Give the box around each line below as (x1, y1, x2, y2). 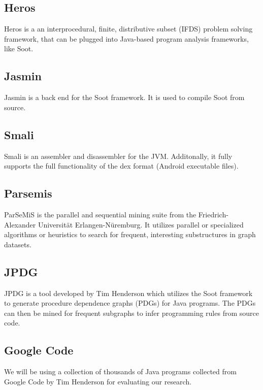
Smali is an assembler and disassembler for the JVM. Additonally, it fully (4, 150, 233, 161)
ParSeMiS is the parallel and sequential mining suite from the (4, 209, 196, 219)
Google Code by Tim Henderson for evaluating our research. (4, 376, 192, 386)
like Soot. (4, 43, 34, 54)
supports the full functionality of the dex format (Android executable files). (4, 160, 239, 171)
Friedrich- (198, 209, 228, 219)
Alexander (4, 219, 36, 230)
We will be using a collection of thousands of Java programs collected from (4, 366, 237, 377)
